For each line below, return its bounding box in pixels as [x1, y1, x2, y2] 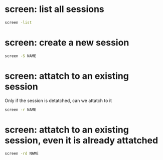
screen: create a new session [5, 37, 129, 48]
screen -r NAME [5, 107, 37, 112]
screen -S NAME [5, 53, 37, 58]
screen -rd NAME [5, 151, 39, 156]
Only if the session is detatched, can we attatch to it [5, 97, 112, 103]
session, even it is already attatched [5, 134, 158, 146]
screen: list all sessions [5, 3, 105, 15]
